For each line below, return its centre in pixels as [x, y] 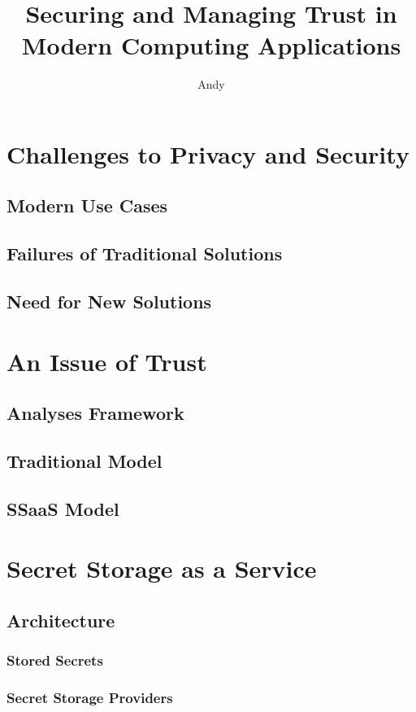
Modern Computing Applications [211, 45]
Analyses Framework [95, 413]
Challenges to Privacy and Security [208, 153]
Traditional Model [84, 460]
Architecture [61, 620]
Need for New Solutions [109, 301]
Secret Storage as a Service [162, 568]
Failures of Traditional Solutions [145, 253]
